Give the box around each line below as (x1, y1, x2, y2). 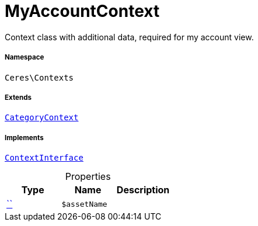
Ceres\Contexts (5, 72, 74, 82)
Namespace (5, 53, 44, 62)
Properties (65, 171, 111, 183)
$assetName (61, 199, 107, 208)
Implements (5, 133, 44, 142)
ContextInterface (5, 153, 83, 163)
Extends (5, 93, 32, 102)
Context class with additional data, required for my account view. (5, 32, 254, 42)
